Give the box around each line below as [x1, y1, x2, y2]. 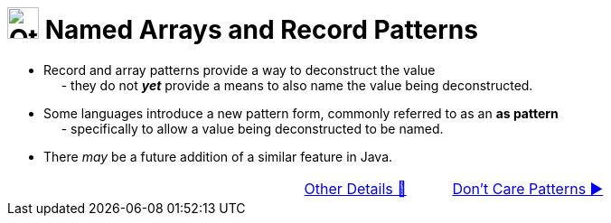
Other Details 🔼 [304, 179, 407, 198]
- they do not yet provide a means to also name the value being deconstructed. [61, 77, 533, 93]
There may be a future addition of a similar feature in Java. [43, 148, 393, 164]
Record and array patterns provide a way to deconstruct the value [43, 61, 436, 78]
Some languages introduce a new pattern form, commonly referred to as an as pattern [43, 105, 559, 121]
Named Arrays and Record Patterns [44, 14, 478, 45]
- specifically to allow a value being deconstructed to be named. [61, 120, 444, 136]
